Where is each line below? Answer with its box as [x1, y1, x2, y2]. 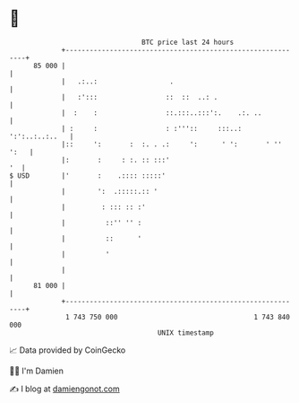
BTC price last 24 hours [141, 38, 235, 47]
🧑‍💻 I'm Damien [9, 365, 64, 376]
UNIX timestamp [157, 328, 215, 337]
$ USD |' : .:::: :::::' [9, 171, 167, 180]
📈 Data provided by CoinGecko [9, 345, 126, 355]
